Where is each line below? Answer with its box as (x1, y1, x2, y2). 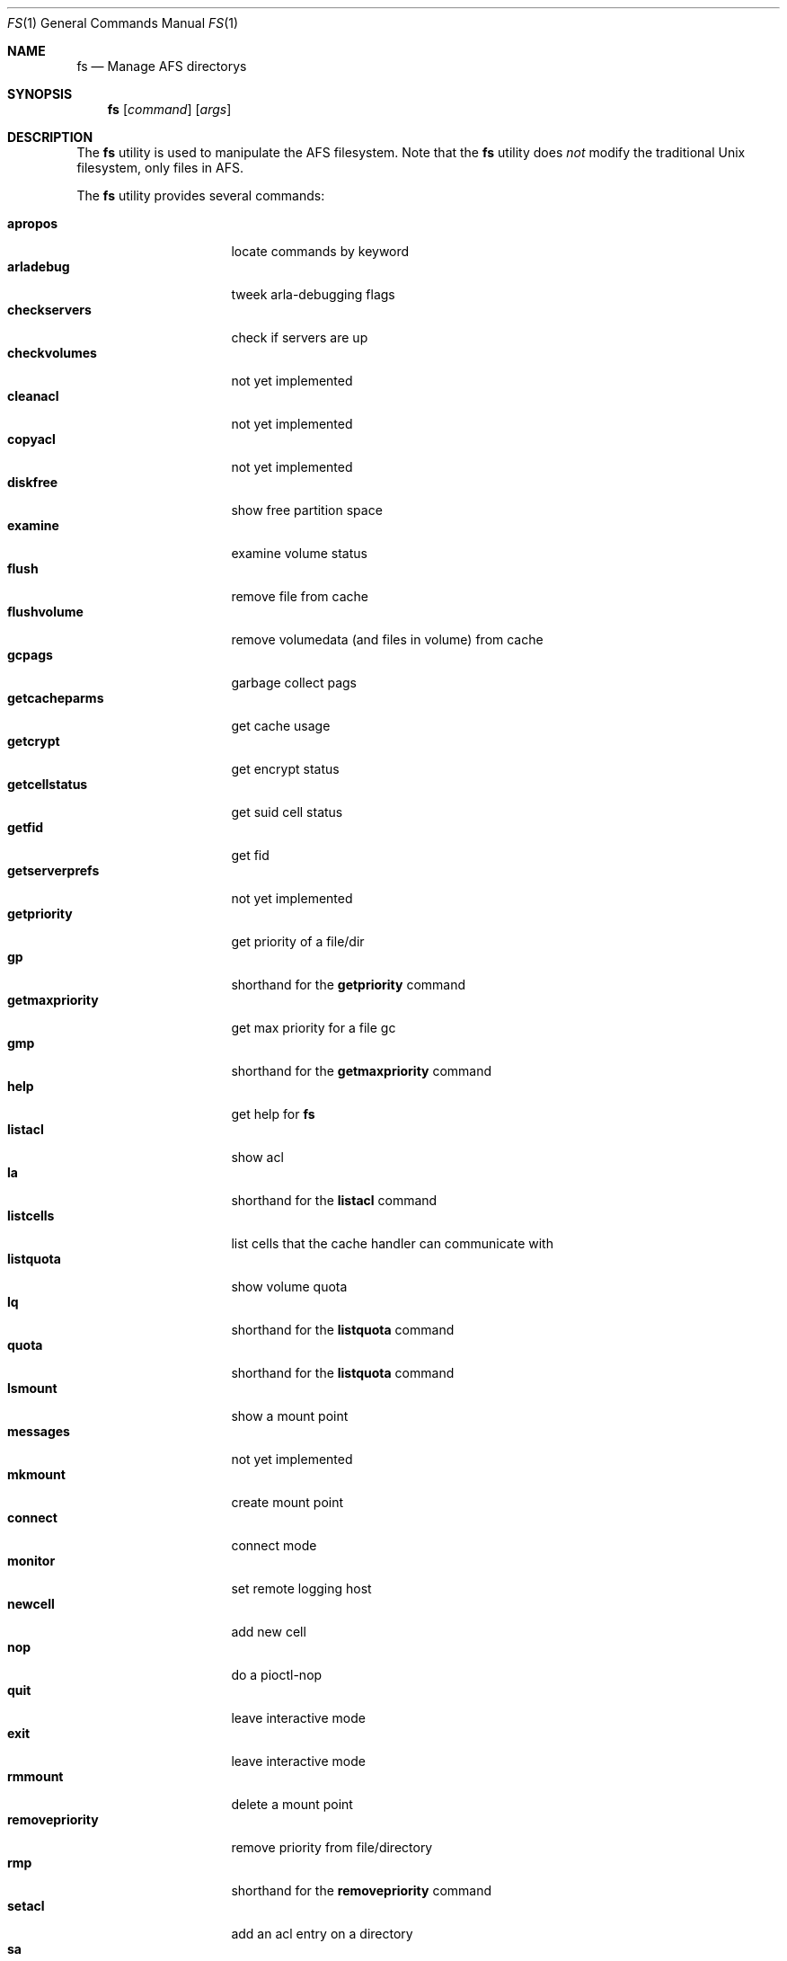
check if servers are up (231, 330, 368, 345)
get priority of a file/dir (231, 934, 365, 949)
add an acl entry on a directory (231, 1926, 413, 1941)
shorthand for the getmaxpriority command (231, 1063, 492, 1078)
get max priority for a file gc (231, 1020, 396, 1035)
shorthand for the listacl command (231, 1193, 438, 1208)
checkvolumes (7, 345, 97, 360)
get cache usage (231, 718, 331, 733)
